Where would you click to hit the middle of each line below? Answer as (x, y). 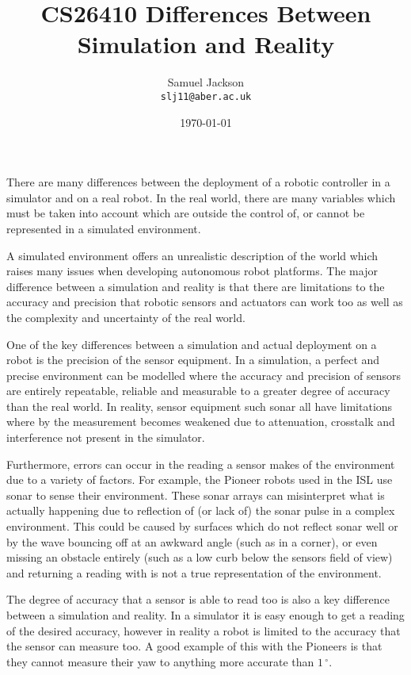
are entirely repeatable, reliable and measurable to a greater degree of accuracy (198, 391)
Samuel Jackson (206, 82)
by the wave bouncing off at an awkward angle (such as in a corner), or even (192, 541)
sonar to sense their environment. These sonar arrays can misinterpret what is (196, 495)
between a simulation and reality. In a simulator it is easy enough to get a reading (205, 615)
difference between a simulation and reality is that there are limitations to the (196, 286)
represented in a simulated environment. (104, 228)
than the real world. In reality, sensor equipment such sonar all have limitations (200, 406)
